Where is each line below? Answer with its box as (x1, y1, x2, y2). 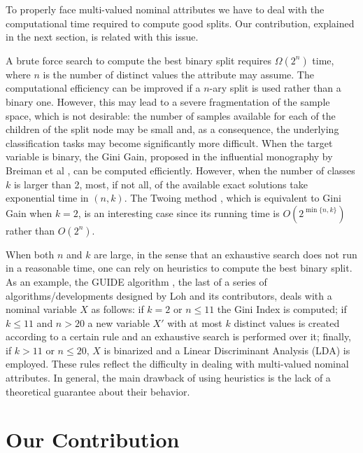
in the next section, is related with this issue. (6, 29, 199, 44)
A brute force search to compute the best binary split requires (6, 53, 272, 67)
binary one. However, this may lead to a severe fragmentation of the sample (6, 94, 330, 109)
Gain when (6, 205, 52, 220)
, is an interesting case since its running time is (78, 205, 280, 220)
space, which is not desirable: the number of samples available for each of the (6, 108, 336, 123)
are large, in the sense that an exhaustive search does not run (94, 246, 357, 261)
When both (6, 246, 55, 261)
